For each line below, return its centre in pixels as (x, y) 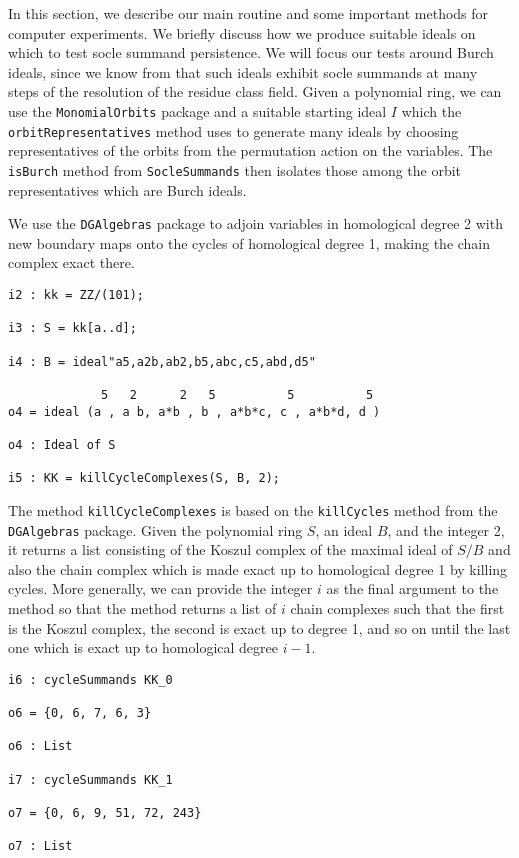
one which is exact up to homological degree (143, 647)
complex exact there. (71, 262)
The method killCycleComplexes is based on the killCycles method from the (253, 509)
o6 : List (40, 746)
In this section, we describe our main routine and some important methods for (248, 13)
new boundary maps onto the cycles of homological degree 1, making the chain (249, 242)
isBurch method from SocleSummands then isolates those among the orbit (235, 169)
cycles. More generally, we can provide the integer (160, 588)
